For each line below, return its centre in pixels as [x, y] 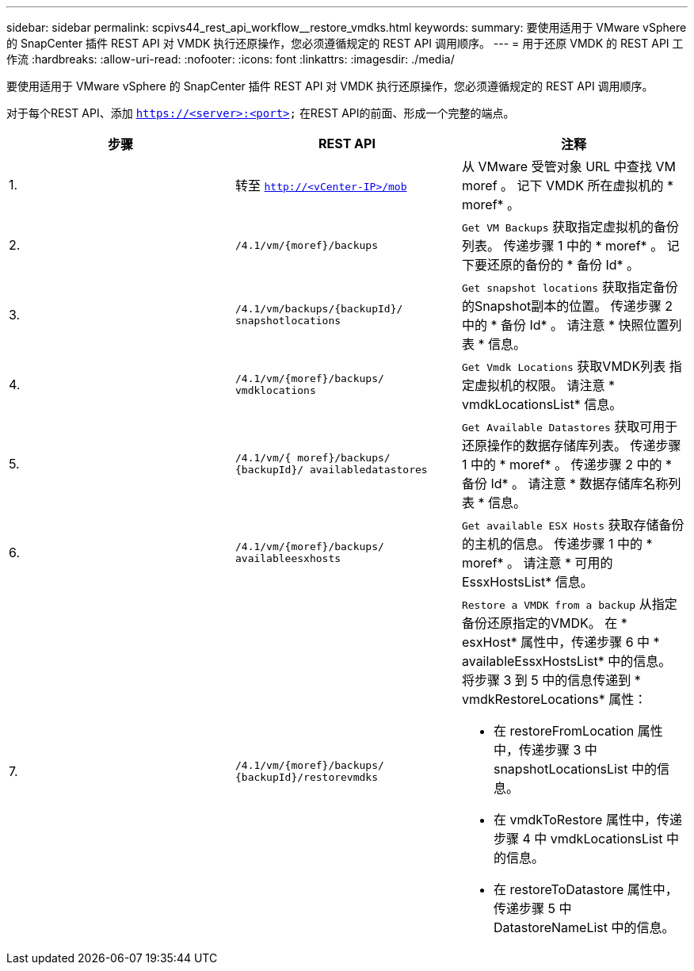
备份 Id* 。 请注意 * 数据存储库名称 [565, 484]
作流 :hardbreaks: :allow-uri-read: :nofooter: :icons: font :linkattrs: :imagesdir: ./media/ [231, 59]
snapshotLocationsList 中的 [575, 769]
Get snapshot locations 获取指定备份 [570, 287]
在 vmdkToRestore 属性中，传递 [587, 820]
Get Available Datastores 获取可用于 [570, 426]
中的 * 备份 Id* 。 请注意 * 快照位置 [565, 325]
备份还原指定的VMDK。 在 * [544, 623]
